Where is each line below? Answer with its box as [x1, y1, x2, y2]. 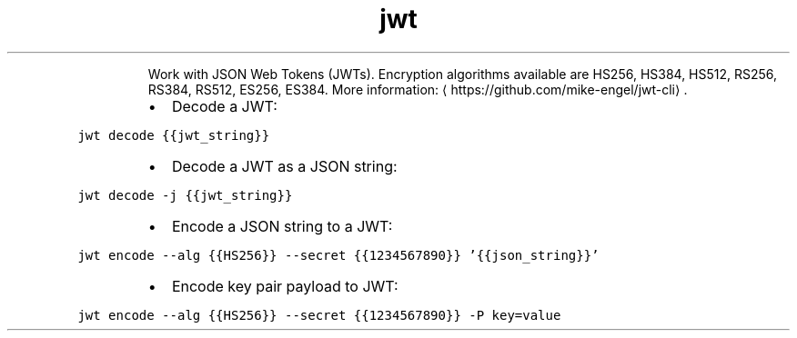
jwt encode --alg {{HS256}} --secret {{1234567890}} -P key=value [77, 307, 561, 323]
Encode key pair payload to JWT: [171, 276, 398, 295]
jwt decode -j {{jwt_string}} [77, 187, 293, 203]
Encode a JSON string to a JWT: [171, 216, 393, 235]
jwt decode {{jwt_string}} [77, 127, 270, 143]
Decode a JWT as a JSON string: [171, 156, 398, 175]
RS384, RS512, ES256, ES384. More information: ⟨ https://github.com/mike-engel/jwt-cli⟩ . [147, 81, 688, 97]
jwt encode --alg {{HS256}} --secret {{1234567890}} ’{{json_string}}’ [77, 247, 600, 263]
